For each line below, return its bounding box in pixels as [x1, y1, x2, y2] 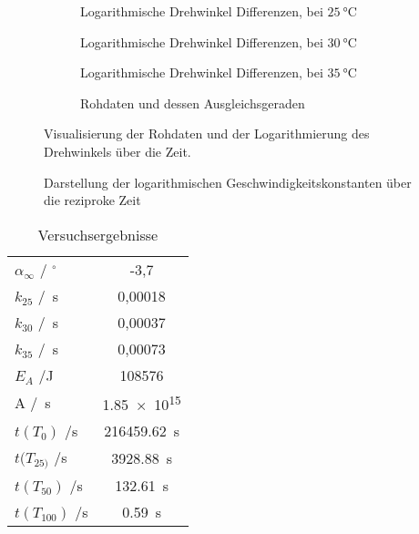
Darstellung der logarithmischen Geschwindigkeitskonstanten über [44, 172, 412, 191]
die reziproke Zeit [44, 190, 141, 210]
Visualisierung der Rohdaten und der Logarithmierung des [44, 124, 370, 143]
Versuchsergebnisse [37, 223, 158, 245]
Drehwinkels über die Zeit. [44, 141, 191, 160]
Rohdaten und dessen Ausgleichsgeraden [80, 93, 305, 112]
